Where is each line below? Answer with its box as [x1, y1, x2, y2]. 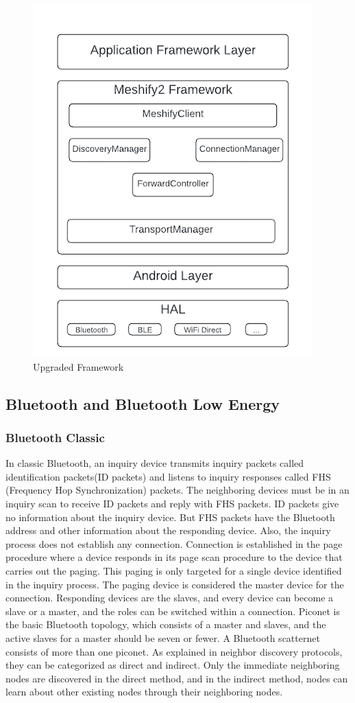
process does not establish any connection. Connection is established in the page [5, 536, 343, 551]
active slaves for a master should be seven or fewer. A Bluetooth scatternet [5, 630, 320, 645]
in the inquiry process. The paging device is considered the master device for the [5, 577, 344, 591]
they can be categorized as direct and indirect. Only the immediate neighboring [5, 658, 340, 672]
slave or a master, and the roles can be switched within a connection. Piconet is [5, 603, 340, 618]
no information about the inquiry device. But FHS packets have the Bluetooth [5, 509, 335, 524]
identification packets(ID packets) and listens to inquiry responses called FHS [5, 469, 331, 483]
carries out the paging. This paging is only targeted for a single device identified [5, 563, 342, 577]
